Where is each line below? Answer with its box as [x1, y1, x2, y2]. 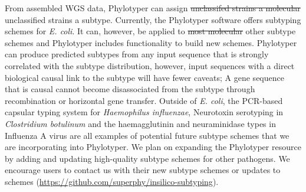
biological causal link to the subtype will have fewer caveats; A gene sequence [5, 71, 284, 83]
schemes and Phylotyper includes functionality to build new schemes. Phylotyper [5, 36, 297, 48]
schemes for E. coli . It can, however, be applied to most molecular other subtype [5, 25, 296, 37]
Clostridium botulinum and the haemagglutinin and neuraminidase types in [5, 117, 276, 129]
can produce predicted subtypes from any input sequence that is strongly [5, 48, 269, 60]
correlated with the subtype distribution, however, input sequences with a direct [5, 59, 295, 71]
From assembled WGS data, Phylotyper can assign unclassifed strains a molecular [5, 2, 301, 14]
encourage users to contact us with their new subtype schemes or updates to [5, 164, 281, 176]
